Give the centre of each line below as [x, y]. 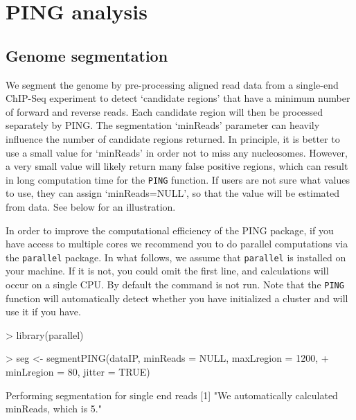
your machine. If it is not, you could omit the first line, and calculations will [167, 271]
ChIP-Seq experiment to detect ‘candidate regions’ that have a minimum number [178, 98]
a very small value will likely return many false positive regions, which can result [177, 166]
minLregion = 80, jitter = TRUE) [78, 372]
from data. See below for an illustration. [91, 206]
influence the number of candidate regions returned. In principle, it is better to [173, 138]
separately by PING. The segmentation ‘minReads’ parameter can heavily [163, 125]
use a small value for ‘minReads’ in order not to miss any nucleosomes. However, [177, 152]
